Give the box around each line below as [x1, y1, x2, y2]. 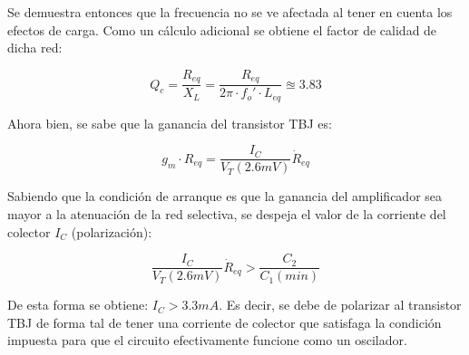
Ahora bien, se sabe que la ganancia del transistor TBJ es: [7, 113, 332, 132]
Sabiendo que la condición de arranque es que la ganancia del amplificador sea [7, 187, 443, 206]
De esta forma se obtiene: [7, 295, 149, 314]
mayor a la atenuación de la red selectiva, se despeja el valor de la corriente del [7, 204, 446, 223]
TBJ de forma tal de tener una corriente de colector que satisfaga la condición [7, 312, 442, 331]
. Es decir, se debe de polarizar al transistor [219, 295, 462, 314]
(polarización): [71, 222, 152, 241]
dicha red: [7, 38, 63, 57]
